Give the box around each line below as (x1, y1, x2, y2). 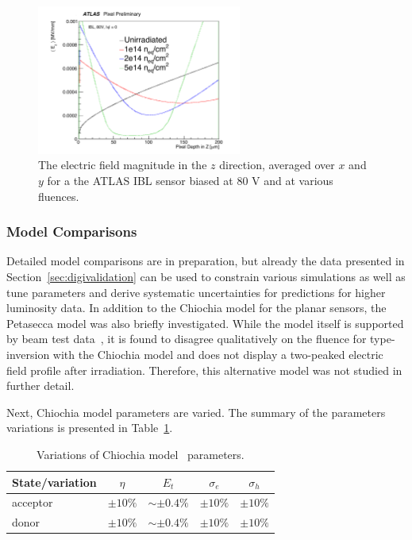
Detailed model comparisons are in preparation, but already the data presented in (6, 253, 405, 269)
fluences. (38, 187, 79, 204)
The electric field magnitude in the (38, 156, 207, 173)
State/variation (12, 473, 97, 490)
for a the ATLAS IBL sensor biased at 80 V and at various (47, 172, 333, 188)
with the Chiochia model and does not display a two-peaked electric (52, 345, 383, 362)
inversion (6, 345, 50, 362)
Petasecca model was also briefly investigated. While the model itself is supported (6, 314, 404, 331)
